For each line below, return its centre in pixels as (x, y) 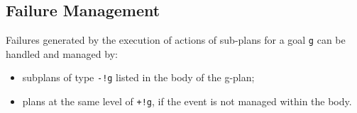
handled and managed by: (62, 53)
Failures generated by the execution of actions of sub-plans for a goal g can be (176, 40)
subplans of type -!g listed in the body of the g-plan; (138, 77)
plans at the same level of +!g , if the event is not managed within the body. (187, 101)
